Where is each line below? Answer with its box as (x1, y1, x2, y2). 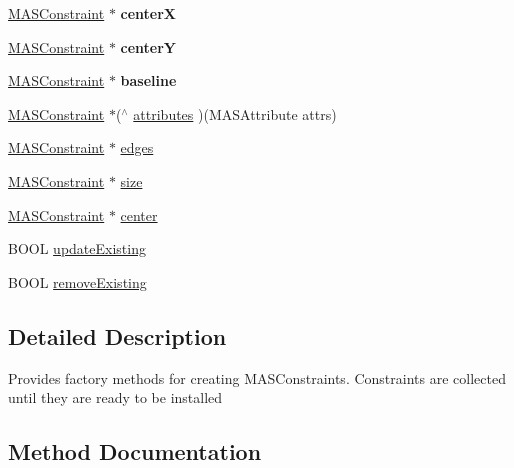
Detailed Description (8, 320, 227, 351)
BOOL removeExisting (8, 271, 147, 292)
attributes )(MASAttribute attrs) (133, 103, 337, 124)
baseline (120, 70, 177, 91)
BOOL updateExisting (8, 238, 146, 259)
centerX (120, 3, 177, 23)
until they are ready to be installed (8, 387, 223, 408)
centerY (120, 36, 177, 57)
